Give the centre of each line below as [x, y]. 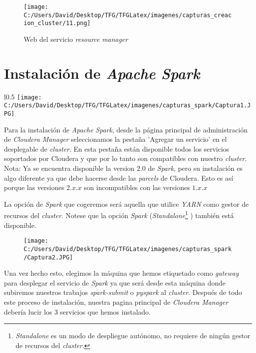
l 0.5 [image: [23, 96]
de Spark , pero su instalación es [195, 168]
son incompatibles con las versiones [137, 187]
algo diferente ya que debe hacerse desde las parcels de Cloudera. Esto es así [119, 177]
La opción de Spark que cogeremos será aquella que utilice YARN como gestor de [126, 204]
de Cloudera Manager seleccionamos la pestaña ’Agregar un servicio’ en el [115, 139]
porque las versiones [34, 187]
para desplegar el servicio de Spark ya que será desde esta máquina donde [115, 282]
